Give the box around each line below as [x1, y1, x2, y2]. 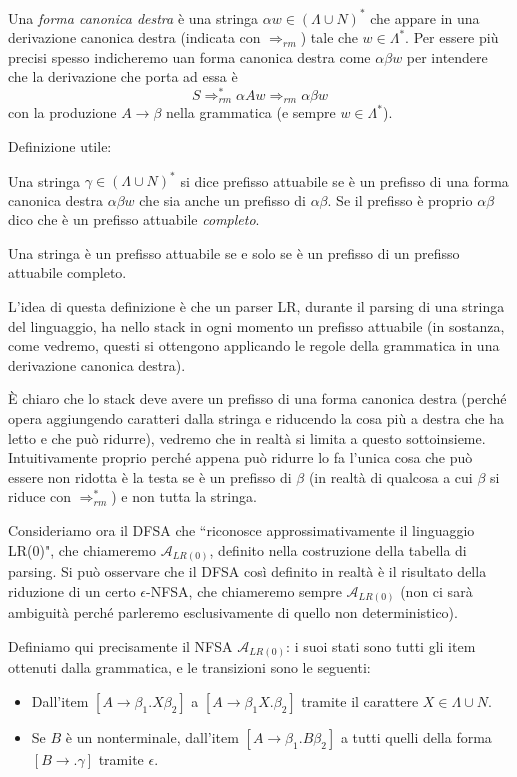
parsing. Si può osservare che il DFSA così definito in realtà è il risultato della [8, 561, 487, 582]
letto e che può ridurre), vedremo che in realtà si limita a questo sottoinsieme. [8, 427, 486, 448]
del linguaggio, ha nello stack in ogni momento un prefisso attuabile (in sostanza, [8, 315, 505, 336]
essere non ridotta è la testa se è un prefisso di [8, 466, 292, 487]
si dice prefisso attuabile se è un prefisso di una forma [180, 170, 509, 191]
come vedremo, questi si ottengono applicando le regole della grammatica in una [8, 335, 500, 356]
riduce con [8, 486, 72, 507]
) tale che [300, 27, 358, 48]
